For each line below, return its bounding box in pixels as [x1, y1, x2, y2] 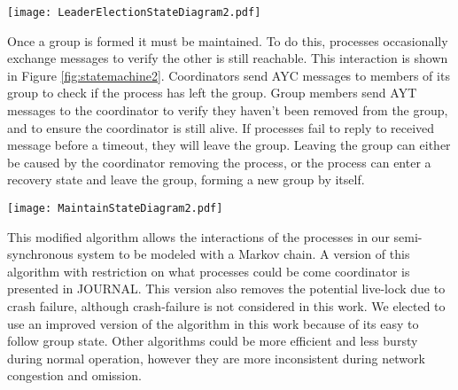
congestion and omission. [7, 366, 142, 385]
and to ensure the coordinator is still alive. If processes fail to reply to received [7, 118, 435, 136]
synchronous [7, 245, 74, 263]
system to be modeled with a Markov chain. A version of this [77, 245, 410, 263]
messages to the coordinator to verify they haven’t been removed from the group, [7, 101, 448, 120]
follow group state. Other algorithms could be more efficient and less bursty [7, 331, 418, 350]
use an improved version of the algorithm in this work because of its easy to [7, 314, 419, 332]
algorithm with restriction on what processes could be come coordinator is [7, 261, 410, 280]
